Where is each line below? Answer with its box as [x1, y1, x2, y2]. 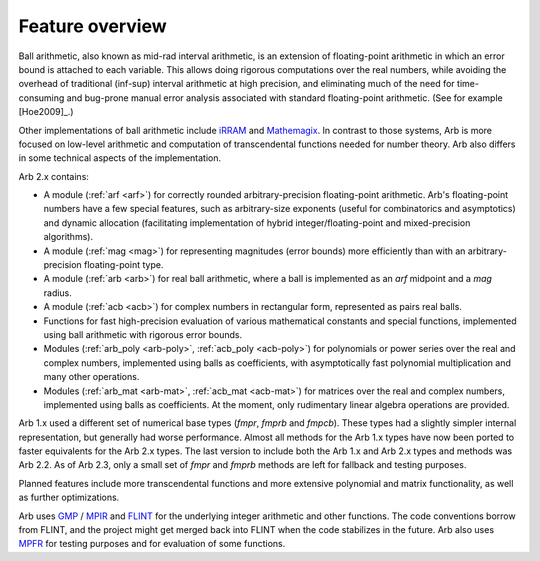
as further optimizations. [18, 491, 120, 504]
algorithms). [43, 231, 94, 243]
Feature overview [18, 15, 167, 37]
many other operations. [43, 371, 140, 383]
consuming [18, 91, 65, 104]
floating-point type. [83, 259, 164, 271]
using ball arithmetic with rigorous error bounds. [43, 328, 243, 340]
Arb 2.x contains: [18, 170, 90, 182]
